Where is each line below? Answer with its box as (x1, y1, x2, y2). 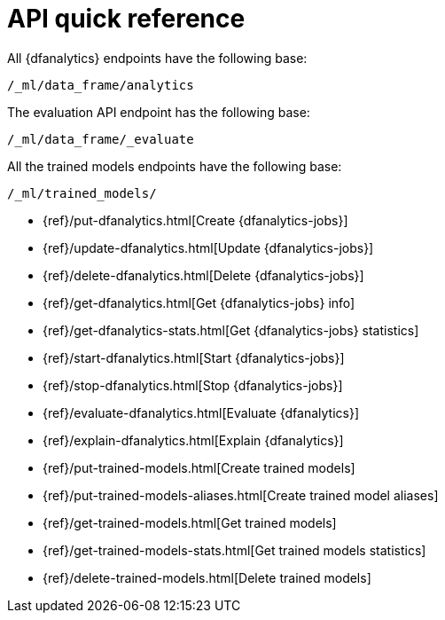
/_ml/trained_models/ (7, 185, 157, 200)
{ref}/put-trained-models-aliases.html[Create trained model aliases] (43, 487, 439, 503)
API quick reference (7, 4, 246, 34)
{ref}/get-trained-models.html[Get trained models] (43, 514, 337, 530)
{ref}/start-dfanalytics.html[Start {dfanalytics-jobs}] (43, 349, 345, 365)
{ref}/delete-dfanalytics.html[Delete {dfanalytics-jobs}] (43, 267, 364, 283)
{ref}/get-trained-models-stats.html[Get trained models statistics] (43, 542, 426, 558)
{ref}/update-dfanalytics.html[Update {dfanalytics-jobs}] (43, 239, 374, 255)
